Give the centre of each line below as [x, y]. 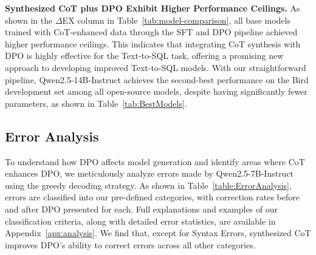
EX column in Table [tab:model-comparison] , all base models [176, 20]
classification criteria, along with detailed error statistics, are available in [140, 221]
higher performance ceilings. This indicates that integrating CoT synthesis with [153, 43]
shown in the [29, 20]
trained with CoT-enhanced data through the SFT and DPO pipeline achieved [151, 32]
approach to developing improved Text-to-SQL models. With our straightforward [156, 67]
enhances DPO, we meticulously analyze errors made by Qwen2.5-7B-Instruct [149, 173]
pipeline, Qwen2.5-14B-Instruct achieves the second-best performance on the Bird [157, 79]
